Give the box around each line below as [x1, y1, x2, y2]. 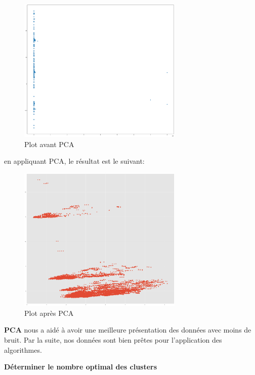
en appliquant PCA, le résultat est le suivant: [4, 156, 145, 166]
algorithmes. [4, 344, 42, 355]
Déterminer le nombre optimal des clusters [4, 361, 157, 372]
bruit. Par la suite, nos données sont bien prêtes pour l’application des [4, 335, 222, 345]
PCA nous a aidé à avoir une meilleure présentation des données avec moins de [4, 324, 251, 335]
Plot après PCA [24, 307, 74, 318]
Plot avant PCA [24, 138, 74, 149]
